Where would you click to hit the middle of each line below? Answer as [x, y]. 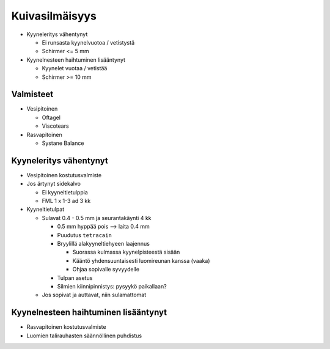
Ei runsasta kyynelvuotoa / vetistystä [88, 42]
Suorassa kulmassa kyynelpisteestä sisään [126, 252]
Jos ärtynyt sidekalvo [53, 184]
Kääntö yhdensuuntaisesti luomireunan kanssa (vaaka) [141, 260]
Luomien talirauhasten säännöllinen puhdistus [84, 336]
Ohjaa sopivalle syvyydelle [106, 270]
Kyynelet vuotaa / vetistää [75, 68]
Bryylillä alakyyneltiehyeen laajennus [103, 244]
